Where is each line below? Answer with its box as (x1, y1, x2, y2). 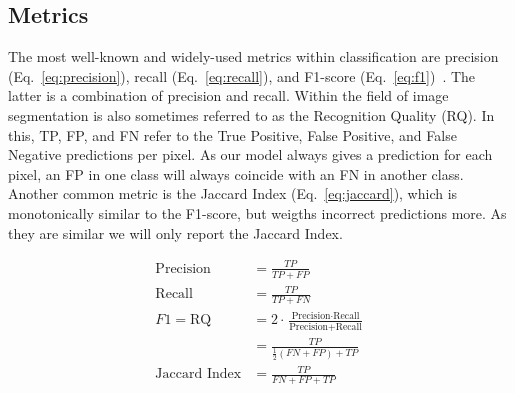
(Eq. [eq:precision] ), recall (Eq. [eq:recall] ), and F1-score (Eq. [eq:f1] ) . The (8, 65, 476, 86)
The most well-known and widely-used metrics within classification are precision (8, 46, 499, 67)
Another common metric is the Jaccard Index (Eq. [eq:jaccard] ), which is (8, 183, 458, 204)
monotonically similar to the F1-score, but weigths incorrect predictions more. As (8, 202, 507, 223)
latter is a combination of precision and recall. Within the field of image (8, 85, 449, 106)
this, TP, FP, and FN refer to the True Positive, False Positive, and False (8, 124, 457, 145)
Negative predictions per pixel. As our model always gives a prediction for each (8, 144, 493, 165)
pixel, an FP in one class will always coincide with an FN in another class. (8, 163, 464, 184)
